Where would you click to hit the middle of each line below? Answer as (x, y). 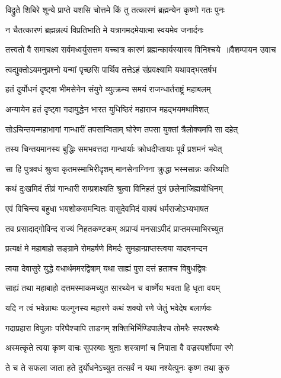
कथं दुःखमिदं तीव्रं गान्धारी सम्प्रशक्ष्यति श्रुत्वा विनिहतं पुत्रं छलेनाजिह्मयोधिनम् (114, 188)
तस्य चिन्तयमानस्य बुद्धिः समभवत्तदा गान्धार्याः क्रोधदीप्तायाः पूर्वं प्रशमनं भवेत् (114, 149)
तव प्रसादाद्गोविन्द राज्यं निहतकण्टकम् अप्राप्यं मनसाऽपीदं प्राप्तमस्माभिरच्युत (114, 228)
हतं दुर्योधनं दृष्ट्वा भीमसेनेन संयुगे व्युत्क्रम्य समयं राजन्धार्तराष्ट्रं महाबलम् (108, 89)
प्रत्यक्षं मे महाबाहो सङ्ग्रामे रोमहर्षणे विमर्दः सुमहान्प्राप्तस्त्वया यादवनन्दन (106, 248)
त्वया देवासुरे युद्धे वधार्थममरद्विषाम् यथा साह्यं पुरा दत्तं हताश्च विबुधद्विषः (106, 268)
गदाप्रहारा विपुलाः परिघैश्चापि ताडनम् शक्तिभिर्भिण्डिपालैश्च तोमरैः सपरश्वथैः (113, 327)
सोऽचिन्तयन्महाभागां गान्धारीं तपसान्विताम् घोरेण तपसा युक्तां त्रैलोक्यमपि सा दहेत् (122, 129)
